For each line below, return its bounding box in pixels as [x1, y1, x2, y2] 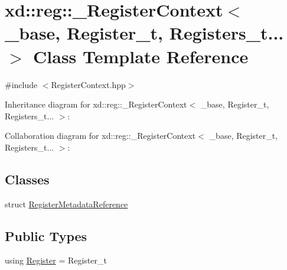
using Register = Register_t [5, 254, 107, 266]
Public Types [5, 226, 87, 245]
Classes [5, 170, 50, 188]
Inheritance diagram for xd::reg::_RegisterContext [5, 98, 187, 110]
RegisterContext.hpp [51, 78, 126, 90]
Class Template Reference [33, 44, 249, 68]
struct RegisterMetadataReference [5, 197, 128, 210]
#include [5, 78, 38, 90]
